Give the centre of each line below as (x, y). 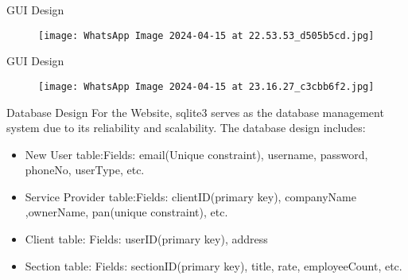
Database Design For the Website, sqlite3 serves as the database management (195, 112)
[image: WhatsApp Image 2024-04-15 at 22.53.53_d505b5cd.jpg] (206, 35)
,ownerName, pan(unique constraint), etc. (126, 212)
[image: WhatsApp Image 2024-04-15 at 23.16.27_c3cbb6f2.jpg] (206, 86)
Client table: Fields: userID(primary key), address (146, 239)
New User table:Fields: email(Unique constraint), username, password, (196, 154)
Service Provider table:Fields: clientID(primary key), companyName (191, 196)
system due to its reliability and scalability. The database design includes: (186, 128)
